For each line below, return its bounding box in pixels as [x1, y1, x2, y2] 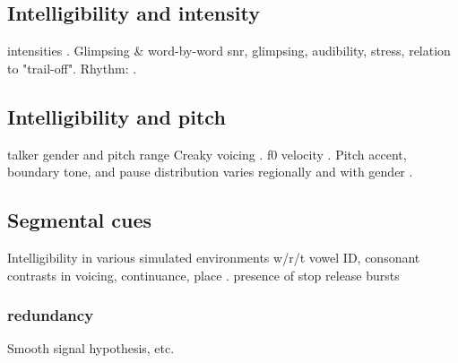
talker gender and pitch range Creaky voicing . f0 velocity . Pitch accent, [7, 144, 407, 163]
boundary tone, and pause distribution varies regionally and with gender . [7, 162, 413, 181]
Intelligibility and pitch [7, 102, 226, 130]
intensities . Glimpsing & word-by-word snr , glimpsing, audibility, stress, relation [7, 41, 451, 60]
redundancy [7, 304, 94, 326]
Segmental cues [7, 206, 152, 234]
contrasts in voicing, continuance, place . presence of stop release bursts [7, 265, 400, 284]
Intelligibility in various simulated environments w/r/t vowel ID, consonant [7, 247, 420, 266]
